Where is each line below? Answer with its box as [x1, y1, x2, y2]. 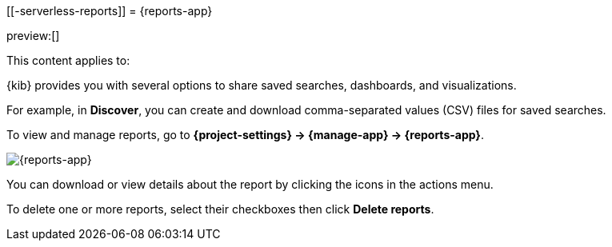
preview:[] [6, 29, 60, 42]
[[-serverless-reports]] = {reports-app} [6, 4, 213, 18]
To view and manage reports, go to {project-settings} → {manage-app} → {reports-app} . [6, 128, 484, 141]
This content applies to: [6, 54, 130, 67]
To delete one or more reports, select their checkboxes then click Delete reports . [6, 202, 434, 216]
